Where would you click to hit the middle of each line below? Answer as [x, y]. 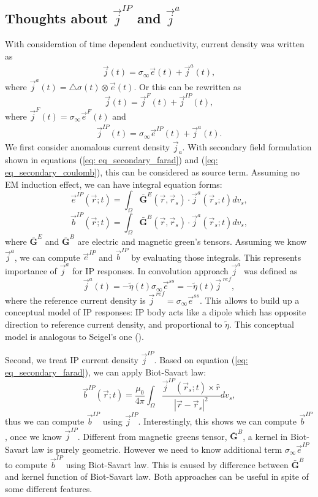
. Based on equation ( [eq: [201, 359]
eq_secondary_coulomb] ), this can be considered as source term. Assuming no [152, 171]
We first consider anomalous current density [88, 147]
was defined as [271, 270]
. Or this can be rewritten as [187, 86]
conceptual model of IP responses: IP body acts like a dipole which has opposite [156, 312]
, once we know [33, 436]
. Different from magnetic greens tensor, [152, 436]
